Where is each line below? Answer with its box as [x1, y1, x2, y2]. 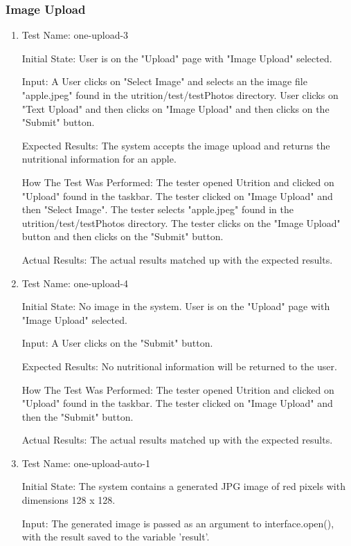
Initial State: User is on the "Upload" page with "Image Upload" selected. [21, 51, 332, 65]
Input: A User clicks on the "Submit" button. [21, 336, 213, 350]
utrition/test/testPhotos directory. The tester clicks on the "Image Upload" [21, 215, 341, 230]
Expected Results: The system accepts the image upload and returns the [21, 138, 330, 152]
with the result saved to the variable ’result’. [21, 529, 210, 544]
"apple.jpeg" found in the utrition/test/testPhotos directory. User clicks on [21, 88, 339, 102]
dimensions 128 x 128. [21, 493, 116, 507]
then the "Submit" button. [21, 409, 134, 424]
